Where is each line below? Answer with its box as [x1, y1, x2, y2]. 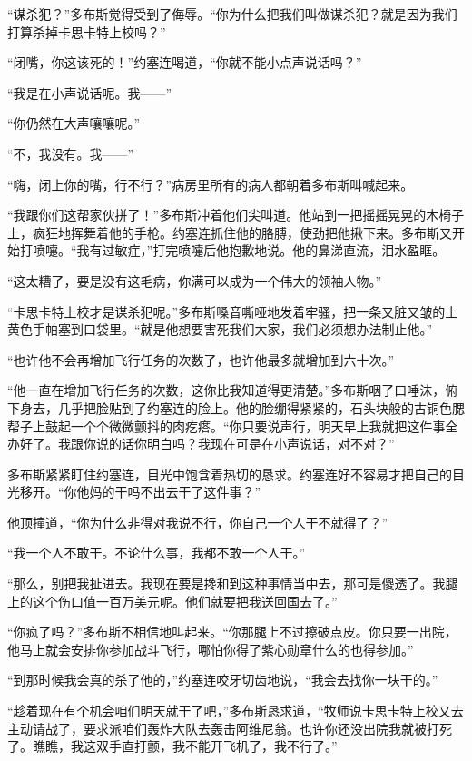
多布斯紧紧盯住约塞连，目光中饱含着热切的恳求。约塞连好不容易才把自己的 [7, 464, 452, 483]
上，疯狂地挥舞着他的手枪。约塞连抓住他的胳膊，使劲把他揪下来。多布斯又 [7, 222, 452, 242]
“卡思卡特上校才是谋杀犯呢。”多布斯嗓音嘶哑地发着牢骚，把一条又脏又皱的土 [7, 301, 458, 321]
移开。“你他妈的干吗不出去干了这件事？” [19, 482, 261, 501]
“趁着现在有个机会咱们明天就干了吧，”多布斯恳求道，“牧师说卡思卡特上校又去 [7, 701, 464, 720]
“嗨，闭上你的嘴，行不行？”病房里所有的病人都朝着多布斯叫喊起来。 [7, 174, 414, 193]
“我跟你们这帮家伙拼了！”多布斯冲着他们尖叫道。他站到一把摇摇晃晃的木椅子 [7, 205, 465, 224]
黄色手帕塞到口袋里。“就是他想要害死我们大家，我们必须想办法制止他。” [7, 320, 433, 339]
